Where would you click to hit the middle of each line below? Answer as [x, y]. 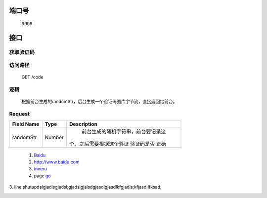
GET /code [33, 77]
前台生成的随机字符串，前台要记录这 [124, 131]
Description [83, 124]
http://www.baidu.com [57, 162]
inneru [40, 169]
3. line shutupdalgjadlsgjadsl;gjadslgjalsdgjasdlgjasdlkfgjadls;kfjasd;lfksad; [85, 187]
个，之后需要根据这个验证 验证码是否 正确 [118, 144]
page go [43, 176]
